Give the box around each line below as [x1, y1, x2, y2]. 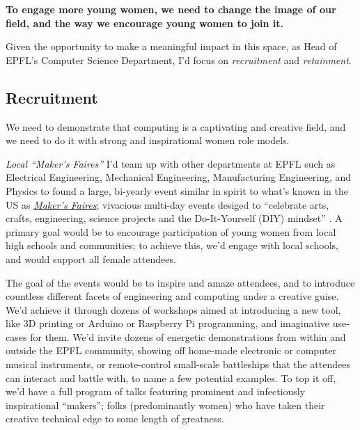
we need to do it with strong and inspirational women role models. [6, 133, 290, 148]
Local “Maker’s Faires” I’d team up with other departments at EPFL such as [6, 156, 336, 170]
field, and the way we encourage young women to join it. [6, 15, 283, 30]
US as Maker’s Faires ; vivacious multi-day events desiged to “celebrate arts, [6, 197, 329, 212]
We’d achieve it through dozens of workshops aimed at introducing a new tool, [6, 302, 341, 317]
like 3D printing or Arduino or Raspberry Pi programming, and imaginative [6, 316, 329, 331]
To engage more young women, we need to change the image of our [6, 2, 336, 16]
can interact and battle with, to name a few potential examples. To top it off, [6, 370, 336, 385]
